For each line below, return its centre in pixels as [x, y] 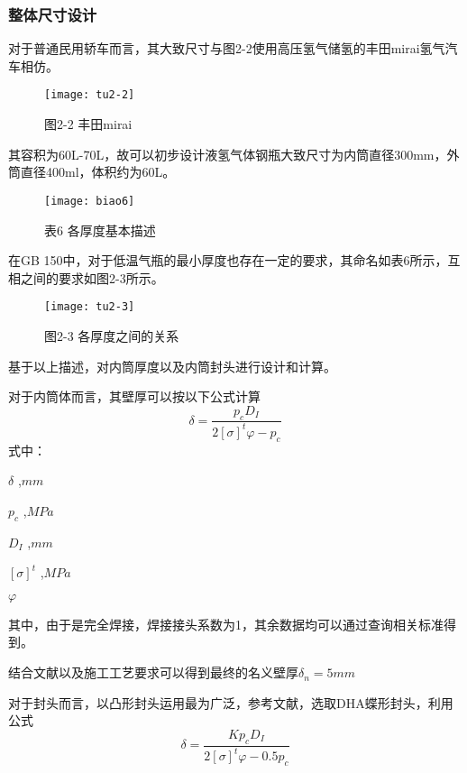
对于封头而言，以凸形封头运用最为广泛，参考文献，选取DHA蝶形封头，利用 [231, 702]
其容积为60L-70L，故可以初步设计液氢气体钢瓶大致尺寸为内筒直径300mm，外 [234, 154]
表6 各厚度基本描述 [100, 230]
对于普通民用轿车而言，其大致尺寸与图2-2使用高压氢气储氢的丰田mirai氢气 [227, 48]
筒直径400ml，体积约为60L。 [92, 172]
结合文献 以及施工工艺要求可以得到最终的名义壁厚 [153, 672]
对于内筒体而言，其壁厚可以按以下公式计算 [134, 396]
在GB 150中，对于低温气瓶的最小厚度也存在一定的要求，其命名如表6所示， [228, 260]
